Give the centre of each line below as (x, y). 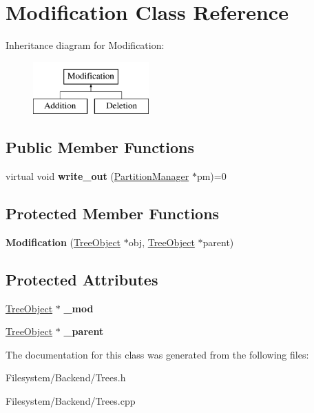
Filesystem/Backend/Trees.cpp (71, 401)
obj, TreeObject (161, 242)
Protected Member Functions (113, 213)
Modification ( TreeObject (63, 242)
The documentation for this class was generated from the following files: (157, 354)
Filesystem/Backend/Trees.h (66, 377)
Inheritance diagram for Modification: (85, 45)
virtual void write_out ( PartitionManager (97, 176)
